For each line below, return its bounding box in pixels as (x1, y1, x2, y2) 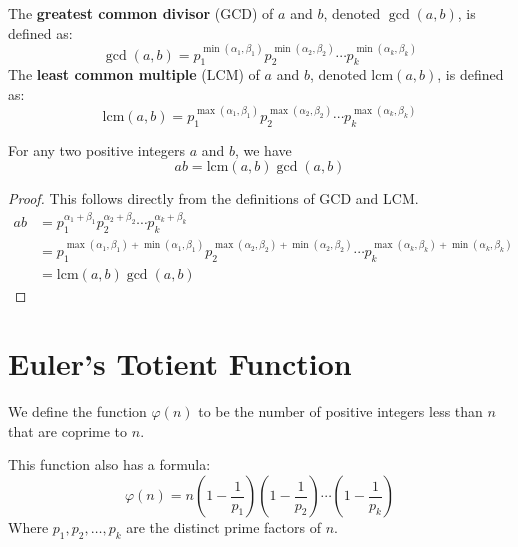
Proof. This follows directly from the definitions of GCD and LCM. (8, 188, 419, 209)
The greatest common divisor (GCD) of (8, 3, 274, 23)
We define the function (8, 401, 147, 422)
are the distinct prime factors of (126, 517, 321, 538)
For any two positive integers (8, 139, 185, 160)
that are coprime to (8, 420, 128, 441)
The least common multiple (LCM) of (8, 64, 260, 85)
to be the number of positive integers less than (198, 401, 483, 422)
